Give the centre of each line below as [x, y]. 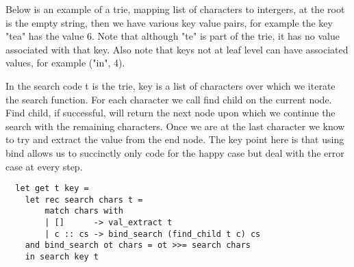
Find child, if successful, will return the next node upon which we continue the [170, 113]
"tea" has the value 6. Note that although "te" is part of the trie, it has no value [173, 36]
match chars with [84, 211]
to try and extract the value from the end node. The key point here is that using [175, 139]
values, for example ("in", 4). [65, 63]
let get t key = [52, 189]
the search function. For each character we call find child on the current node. [169, 99]
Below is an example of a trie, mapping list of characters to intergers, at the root [175, 9]
